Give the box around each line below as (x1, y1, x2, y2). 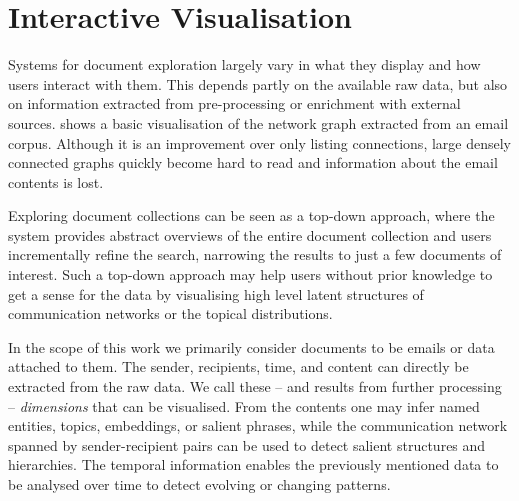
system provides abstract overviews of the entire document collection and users (8, 224, 492, 245)
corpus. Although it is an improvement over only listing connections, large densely (8, 132, 511, 153)
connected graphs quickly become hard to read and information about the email (8, 152, 498, 173)
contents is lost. (8, 171, 104, 192)
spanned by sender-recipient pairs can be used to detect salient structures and (8, 434, 486, 455)
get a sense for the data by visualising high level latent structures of (8, 283, 424, 304)
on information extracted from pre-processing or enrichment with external (8, 93, 461, 114)
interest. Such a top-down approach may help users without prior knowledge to (8, 264, 493, 285)
